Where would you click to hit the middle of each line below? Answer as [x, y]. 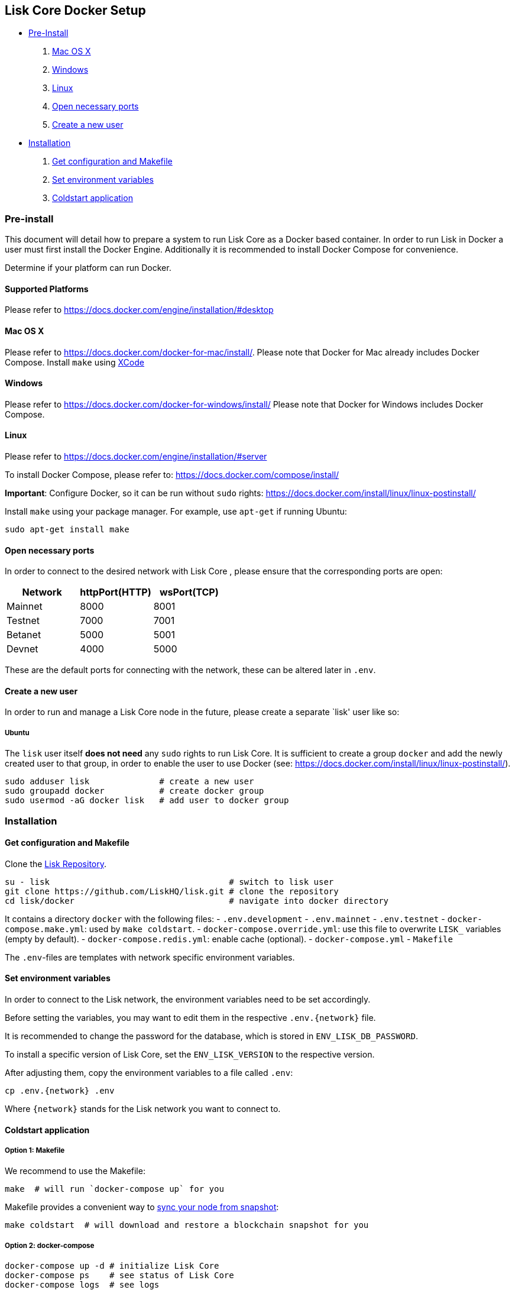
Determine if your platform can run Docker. [88, 268]
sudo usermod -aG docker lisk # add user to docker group [147, 801]
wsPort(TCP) [189, 592]
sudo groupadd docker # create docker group [135, 791]
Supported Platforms [47, 289]
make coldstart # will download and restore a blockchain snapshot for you [187, 1225]
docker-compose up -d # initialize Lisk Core [112, 1266]
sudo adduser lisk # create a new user [129, 782]
